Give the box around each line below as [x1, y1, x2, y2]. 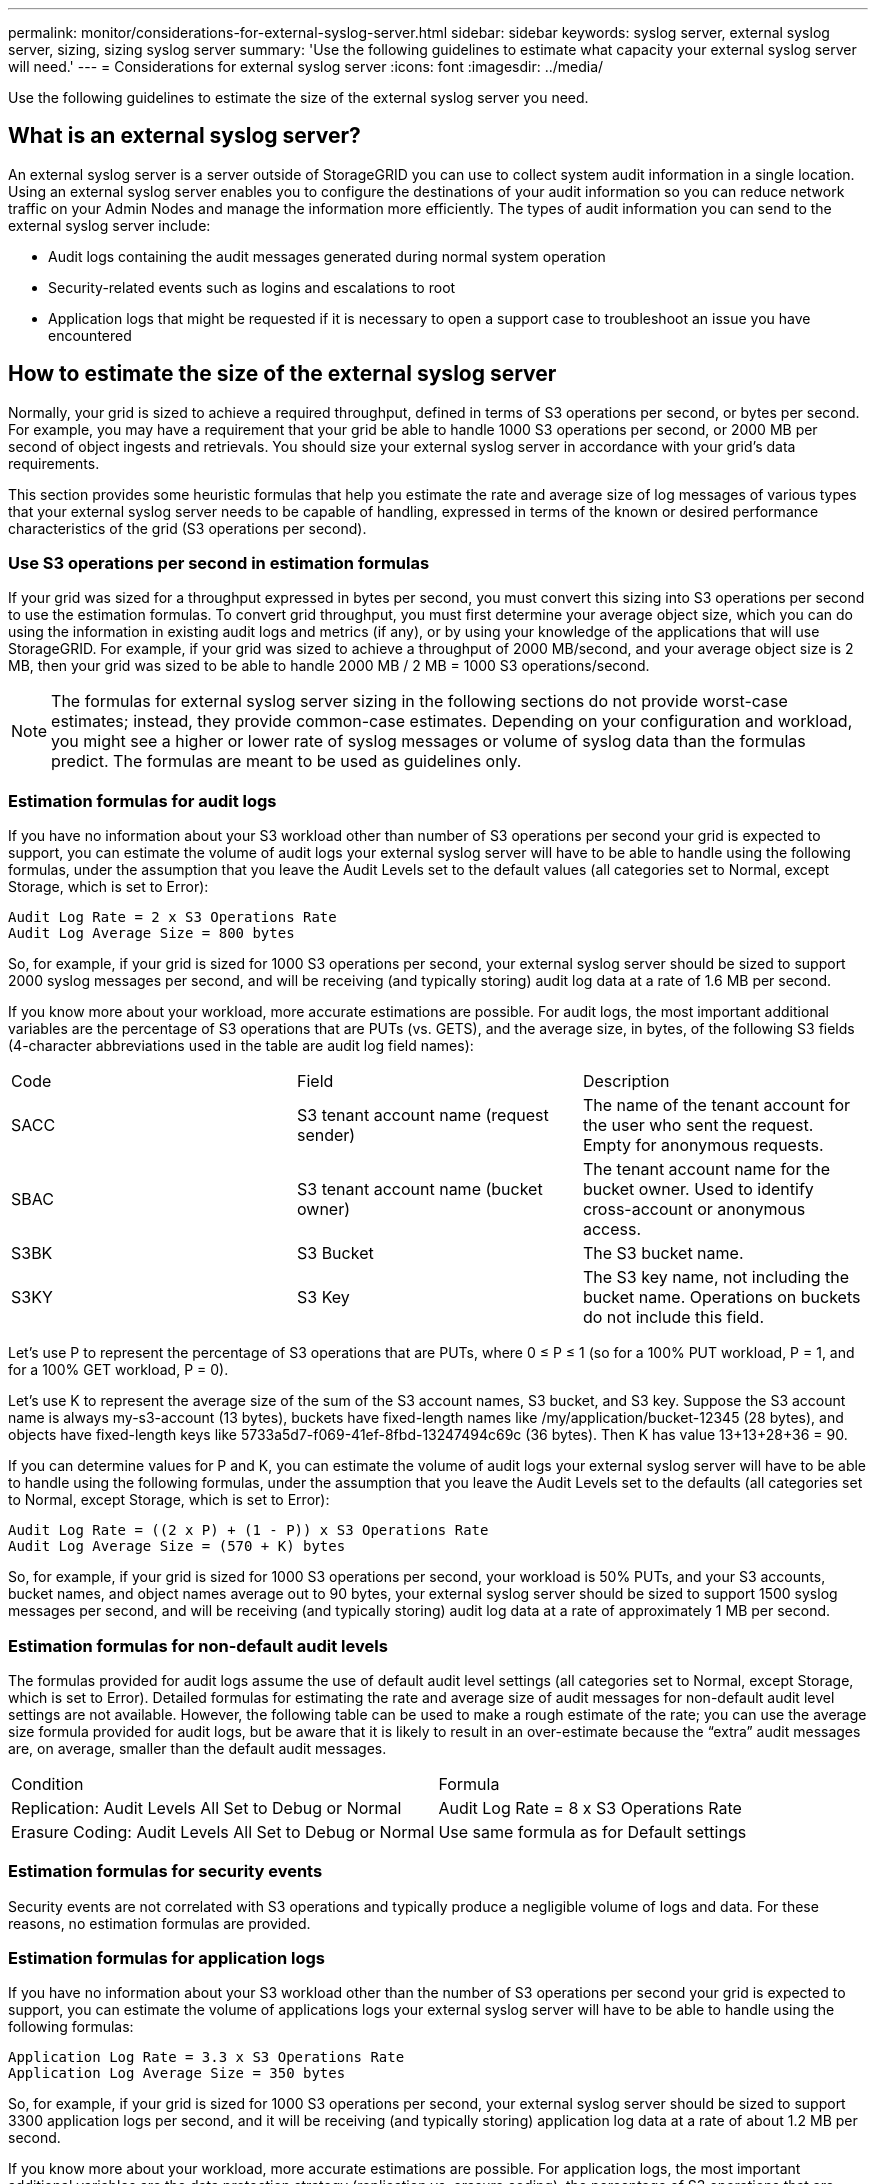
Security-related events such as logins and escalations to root [48, 278, 456, 296]
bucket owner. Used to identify [582, 1179, 814, 1200]
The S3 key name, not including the [582, 1267, 850, 1288]
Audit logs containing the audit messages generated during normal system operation [48, 247, 606, 265]
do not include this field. [582, 1307, 764, 1328]
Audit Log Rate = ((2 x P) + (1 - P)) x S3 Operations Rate [8, 1522, 489, 1539]
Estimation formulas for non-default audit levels [8, 1635, 388, 1656]
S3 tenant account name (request [296, 1105, 549, 1126]
